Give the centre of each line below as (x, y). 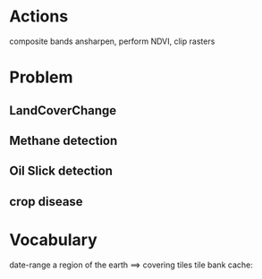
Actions (39, 17)
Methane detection (63, 140)
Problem (41, 77)
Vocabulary (53, 240)
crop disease (46, 202)
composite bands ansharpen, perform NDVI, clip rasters (112, 41)
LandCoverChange (63, 110)
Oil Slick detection (61, 171)
